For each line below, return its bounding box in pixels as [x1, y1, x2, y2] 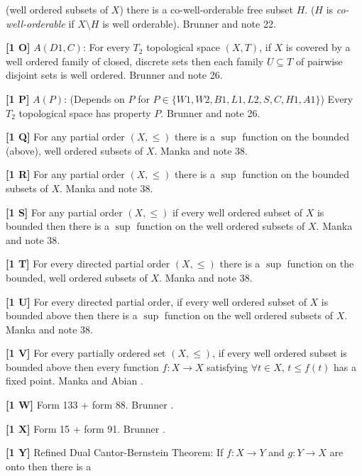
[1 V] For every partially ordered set [6, 345, 166, 360]
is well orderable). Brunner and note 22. [102, 16, 276, 31]
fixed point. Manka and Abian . [6, 373, 143, 388]
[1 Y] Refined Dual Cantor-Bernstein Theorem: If [6, 445, 224, 460]
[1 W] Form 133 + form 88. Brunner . [6, 397, 174, 412]
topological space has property [18, 105, 151, 120]
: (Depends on [64, 91, 125, 106]
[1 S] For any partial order [6, 204, 123, 219]
